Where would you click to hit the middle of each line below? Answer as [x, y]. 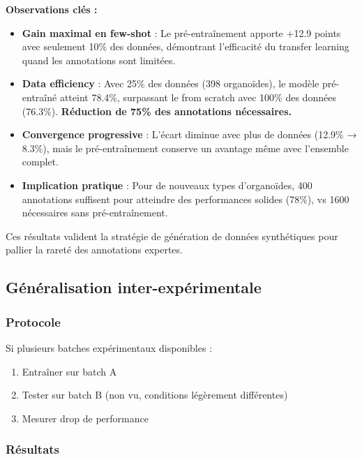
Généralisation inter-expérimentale [134, 287]
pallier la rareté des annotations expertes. [94, 250]
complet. [40, 162]
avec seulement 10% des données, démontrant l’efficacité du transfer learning [186, 46]
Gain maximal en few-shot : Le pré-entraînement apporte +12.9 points [181, 32]
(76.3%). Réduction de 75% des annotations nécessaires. [157, 111]
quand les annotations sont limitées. [99, 60]
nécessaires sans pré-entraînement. [95, 213]
